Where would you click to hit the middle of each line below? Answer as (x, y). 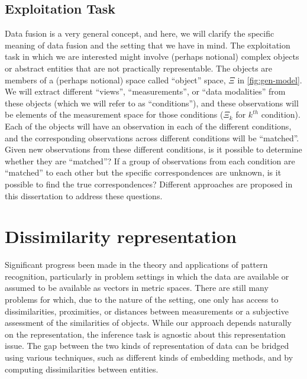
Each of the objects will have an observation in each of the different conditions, (148, 126)
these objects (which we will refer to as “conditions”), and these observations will (152, 103)
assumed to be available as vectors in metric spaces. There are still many (137, 288)
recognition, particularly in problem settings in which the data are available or (147, 276)
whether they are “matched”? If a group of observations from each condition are (150, 161)
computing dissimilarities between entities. (82, 369)
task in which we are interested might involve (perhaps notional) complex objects (152, 56)
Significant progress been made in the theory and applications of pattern (136, 265)
